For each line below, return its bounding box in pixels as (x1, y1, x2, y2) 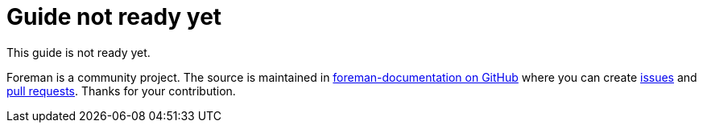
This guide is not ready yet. (6, 45, 151, 59)
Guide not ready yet (6, 3, 222, 30)
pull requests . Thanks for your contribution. (6, 83, 236, 98)
